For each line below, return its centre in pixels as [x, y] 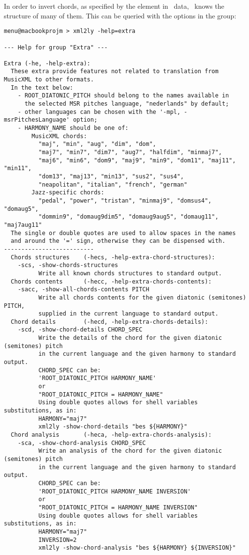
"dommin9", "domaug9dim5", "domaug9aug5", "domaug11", [128, 217]
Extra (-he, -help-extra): [47, 63]
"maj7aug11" [23, 225]
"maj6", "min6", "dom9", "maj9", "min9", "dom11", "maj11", [137, 160]
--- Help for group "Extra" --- [56, 47]
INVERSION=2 [58, 540]
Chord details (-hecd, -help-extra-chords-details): [110, 322]
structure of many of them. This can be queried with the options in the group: [120, 15]
